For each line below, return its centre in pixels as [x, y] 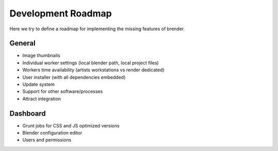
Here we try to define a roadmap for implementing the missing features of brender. [97, 29]
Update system [39, 84]
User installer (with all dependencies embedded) [74, 77]
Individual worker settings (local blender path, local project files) [91, 63]
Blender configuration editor [52, 133]
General [23, 43]
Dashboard [28, 113]
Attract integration [42, 99]
